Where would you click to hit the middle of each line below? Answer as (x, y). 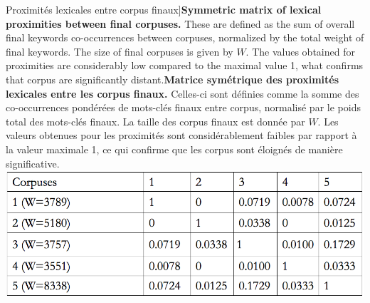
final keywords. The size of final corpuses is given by (120, 51)
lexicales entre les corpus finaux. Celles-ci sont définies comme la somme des (183, 93)
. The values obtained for (300, 51)
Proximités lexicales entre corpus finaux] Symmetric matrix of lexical (164, 9)
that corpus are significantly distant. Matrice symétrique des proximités (173, 79)
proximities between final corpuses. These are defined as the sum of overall (180, 23)
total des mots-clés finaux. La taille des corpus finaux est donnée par (155, 121)
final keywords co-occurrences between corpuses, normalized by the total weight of (185, 37)
